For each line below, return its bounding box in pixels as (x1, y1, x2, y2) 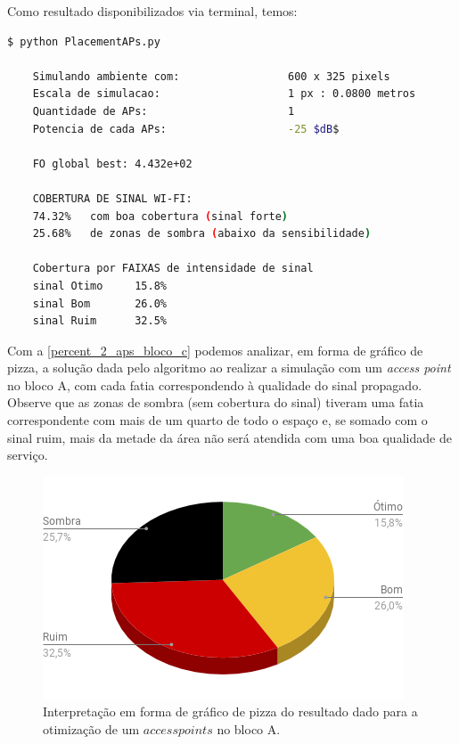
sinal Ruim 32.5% (32, 315, 167, 328)
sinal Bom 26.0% (32, 297, 167, 310)
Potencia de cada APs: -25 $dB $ (32, 122, 340, 135)
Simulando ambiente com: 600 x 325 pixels (32, 69, 390, 83)
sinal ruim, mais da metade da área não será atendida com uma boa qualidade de (7, 428, 452, 446)
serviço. (7, 446, 48, 464)
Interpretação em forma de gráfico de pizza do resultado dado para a (43, 702, 418, 721)
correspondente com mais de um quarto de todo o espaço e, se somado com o (7, 411, 428, 429)
